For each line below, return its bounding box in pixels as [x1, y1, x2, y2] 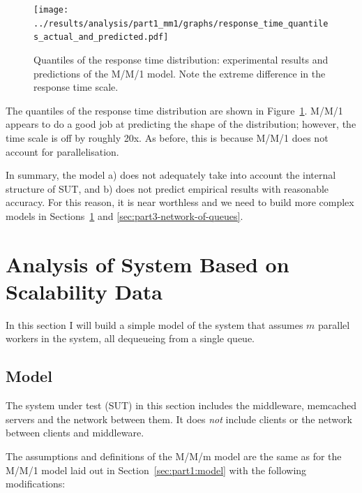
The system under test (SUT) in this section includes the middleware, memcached [6, 398, 356, 413]
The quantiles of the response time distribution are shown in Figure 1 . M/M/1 [6, 103, 343, 117]
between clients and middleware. [6, 425, 144, 440]
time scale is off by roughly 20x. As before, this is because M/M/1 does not [6, 130, 329, 145]
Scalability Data [6, 277, 163, 305]
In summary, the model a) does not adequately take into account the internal [6, 168, 336, 182]
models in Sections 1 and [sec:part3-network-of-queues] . [6, 208, 243, 223]
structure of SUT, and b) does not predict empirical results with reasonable [6, 181, 329, 196]
